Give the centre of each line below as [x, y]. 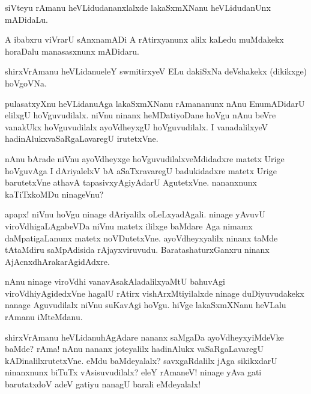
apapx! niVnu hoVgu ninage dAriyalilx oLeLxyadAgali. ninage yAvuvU [135, 214]
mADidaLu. [26, 19]
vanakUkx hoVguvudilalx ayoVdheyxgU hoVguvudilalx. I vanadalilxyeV [137, 126]
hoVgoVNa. [26, 83]
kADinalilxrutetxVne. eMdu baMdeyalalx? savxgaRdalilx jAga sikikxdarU [141, 360]
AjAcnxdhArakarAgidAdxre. [57, 261]
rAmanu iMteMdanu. [44, 317]
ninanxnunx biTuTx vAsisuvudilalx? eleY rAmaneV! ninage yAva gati [133, 372]
